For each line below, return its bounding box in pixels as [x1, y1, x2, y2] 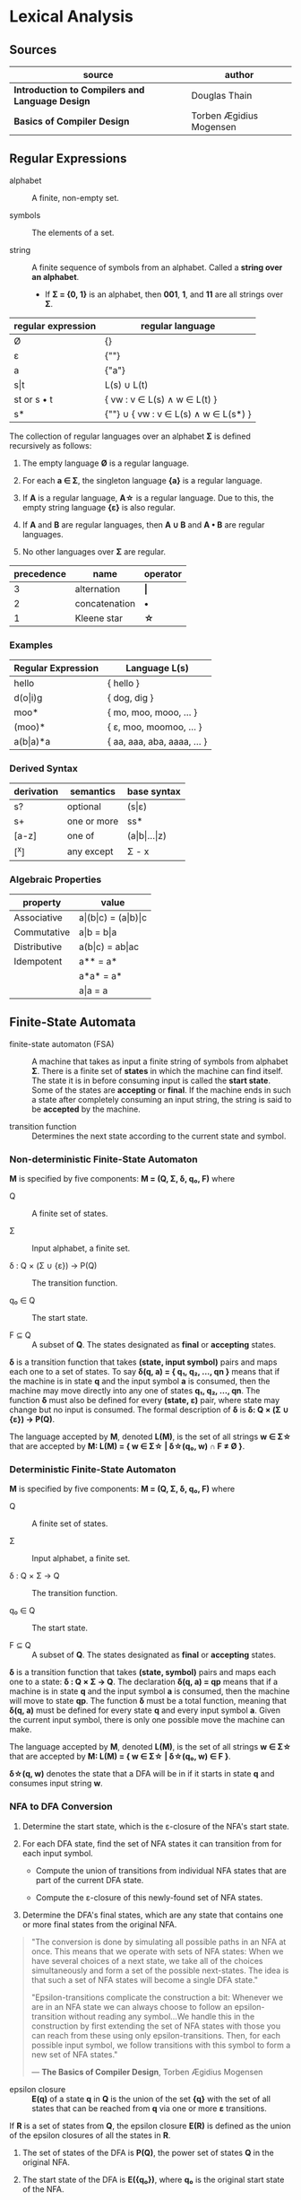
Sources [9, 42, 57, 57]
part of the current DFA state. [35, 1874, 144, 1885]
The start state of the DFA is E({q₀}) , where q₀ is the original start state [21, 2174, 285, 2185]
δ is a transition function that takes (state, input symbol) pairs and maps [9, 1357, 278, 1367]
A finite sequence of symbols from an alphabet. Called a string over [31, 262, 283, 273]
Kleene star [74, 612, 124, 624]
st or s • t [13, 393, 54, 406]
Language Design [13, 95, 91, 107]
